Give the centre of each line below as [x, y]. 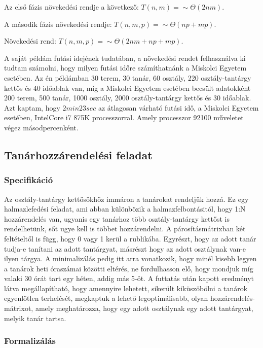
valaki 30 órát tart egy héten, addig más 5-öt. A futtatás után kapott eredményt [129, 278]
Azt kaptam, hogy [32, 107]
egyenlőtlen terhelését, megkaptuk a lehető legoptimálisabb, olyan [106, 298]
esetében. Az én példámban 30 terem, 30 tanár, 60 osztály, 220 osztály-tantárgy [128, 77]
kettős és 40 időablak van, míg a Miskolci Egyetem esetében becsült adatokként [127, 88]
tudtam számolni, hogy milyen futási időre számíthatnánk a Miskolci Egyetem [125, 68]
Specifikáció [29, 180]
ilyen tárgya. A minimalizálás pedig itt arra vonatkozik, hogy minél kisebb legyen [130, 258]
